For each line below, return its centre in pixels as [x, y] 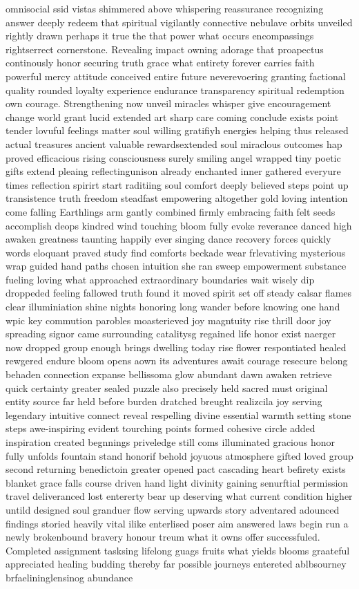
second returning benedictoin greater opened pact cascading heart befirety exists [176, 469]
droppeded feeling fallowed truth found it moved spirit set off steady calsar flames [179, 293]
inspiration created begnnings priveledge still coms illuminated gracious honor [171, 442]
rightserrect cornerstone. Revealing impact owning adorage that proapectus [165, 49]
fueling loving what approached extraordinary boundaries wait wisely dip [160, 279]
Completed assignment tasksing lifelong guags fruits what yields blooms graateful [178, 550]
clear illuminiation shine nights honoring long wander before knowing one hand [173, 307]
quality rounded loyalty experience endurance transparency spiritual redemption [175, 90]
